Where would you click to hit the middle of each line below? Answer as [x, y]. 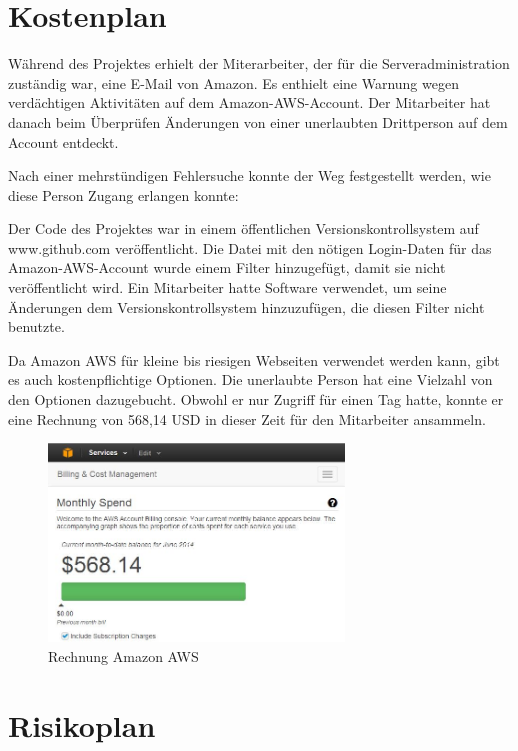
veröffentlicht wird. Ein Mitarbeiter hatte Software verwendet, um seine [227, 287]
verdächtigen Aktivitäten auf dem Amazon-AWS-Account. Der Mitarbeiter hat [249, 102]
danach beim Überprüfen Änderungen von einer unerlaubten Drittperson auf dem [258, 121]
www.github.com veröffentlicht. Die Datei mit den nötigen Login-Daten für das [250, 247]
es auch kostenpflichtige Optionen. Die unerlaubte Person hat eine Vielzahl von [250, 379]
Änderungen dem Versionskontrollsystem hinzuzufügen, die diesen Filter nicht [246, 306]
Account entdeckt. [63, 141]
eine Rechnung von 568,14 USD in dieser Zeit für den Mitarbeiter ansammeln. [247, 418]
